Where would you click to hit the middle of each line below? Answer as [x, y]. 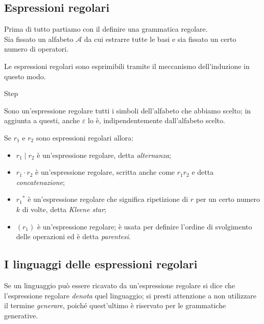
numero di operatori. [37, 49]
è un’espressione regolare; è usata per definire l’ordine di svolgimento [145, 226]
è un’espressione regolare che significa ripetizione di [108, 199]
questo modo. [25, 76]
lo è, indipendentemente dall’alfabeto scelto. [157, 120]
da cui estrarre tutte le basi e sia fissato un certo [160, 39]
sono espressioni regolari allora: [85, 137]
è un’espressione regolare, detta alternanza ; [104, 155]
